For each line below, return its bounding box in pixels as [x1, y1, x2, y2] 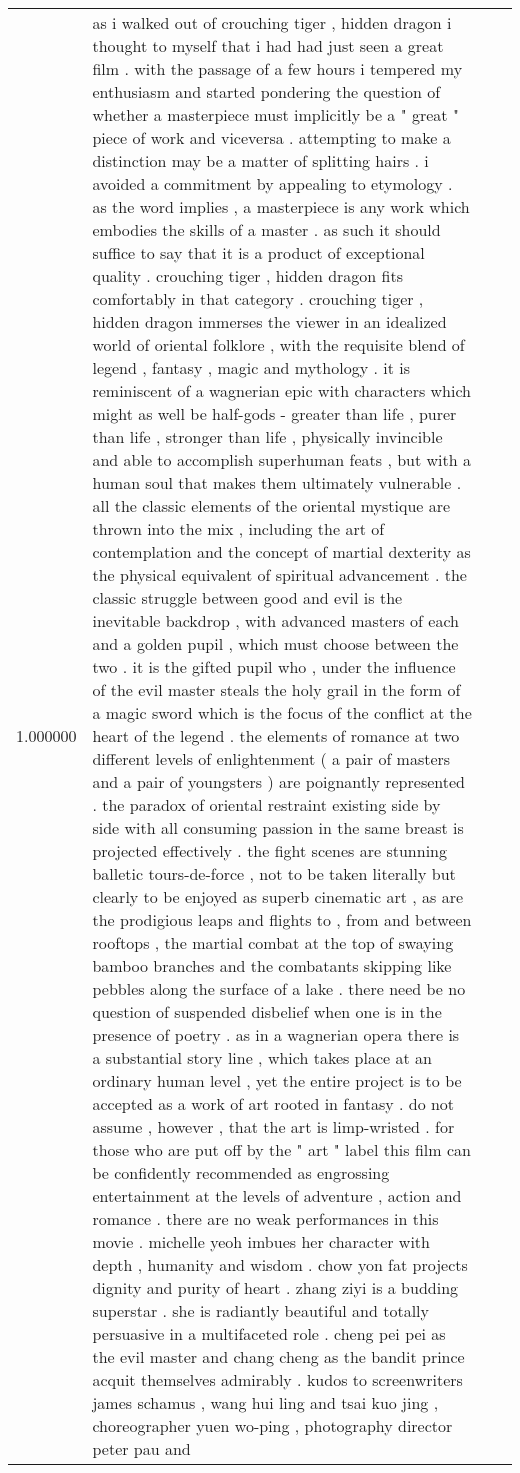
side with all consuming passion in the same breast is [92, 816, 464, 839]
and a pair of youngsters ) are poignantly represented [92, 770, 465, 793]
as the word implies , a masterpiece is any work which [92, 195, 470, 218]
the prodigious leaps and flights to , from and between [92, 908, 472, 931]
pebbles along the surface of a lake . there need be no [92, 977, 466, 1000]
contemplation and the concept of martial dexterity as [92, 540, 471, 563]
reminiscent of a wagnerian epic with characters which [92, 379, 471, 402]
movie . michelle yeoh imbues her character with [92, 1230, 430, 1253]
